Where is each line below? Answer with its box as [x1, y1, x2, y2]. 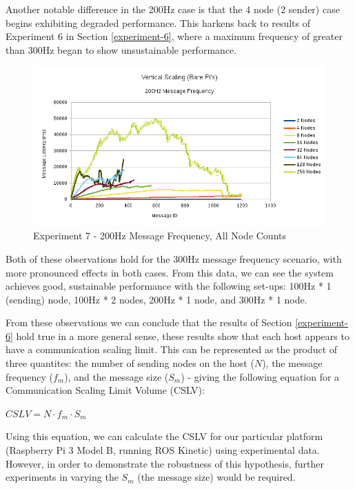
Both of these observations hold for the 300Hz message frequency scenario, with [6, 251, 342, 266]
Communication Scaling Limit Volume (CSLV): [6, 383, 205, 397]
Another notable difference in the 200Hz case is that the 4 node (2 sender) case [6, 2, 340, 16]
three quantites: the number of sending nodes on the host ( [6, 356, 254, 370]
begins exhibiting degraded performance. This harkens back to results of [6, 15, 310, 30]
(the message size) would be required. [137, 470, 296, 484]
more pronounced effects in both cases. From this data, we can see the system [6, 265, 334, 279]
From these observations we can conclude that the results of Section [6, 315, 292, 330]
